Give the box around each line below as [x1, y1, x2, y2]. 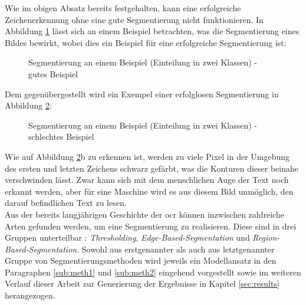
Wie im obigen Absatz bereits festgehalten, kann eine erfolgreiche [5, 2, 241, 14]
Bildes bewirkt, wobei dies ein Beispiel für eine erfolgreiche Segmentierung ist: [5, 36, 287, 48]
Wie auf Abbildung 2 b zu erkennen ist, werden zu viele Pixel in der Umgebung [5, 150, 290, 162]
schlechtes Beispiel [28, 130, 94, 143]
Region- [252, 231, 280, 244]
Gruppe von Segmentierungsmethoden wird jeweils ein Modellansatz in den [5, 254, 277, 267]
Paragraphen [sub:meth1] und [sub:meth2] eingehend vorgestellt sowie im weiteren [5, 265, 301, 278]
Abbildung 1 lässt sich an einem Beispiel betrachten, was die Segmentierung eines [5, 25, 300, 37]
